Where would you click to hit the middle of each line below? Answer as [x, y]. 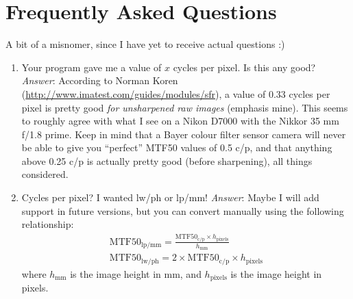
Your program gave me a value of [92, 67]
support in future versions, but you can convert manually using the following [183, 210]
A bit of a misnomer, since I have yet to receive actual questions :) [145, 44]
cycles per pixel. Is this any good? [244, 67]
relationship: [48, 224]
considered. [45, 174]
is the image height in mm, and [136, 273]
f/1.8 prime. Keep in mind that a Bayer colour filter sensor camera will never [184, 134]
